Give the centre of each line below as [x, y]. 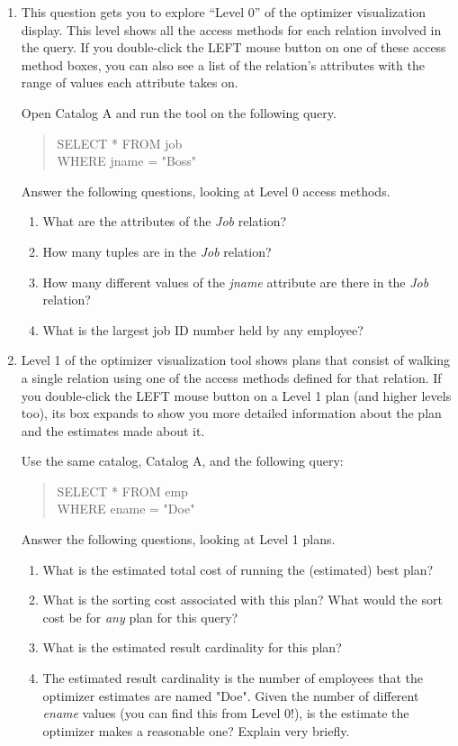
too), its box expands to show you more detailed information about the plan [231, 413]
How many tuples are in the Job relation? [157, 251]
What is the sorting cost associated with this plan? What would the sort [242, 600]
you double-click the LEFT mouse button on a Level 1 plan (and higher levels [236, 395]
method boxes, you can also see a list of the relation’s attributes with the [223, 64]
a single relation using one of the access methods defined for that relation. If [231, 377]
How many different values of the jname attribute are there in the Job [236, 282]
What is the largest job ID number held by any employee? [203, 329]
